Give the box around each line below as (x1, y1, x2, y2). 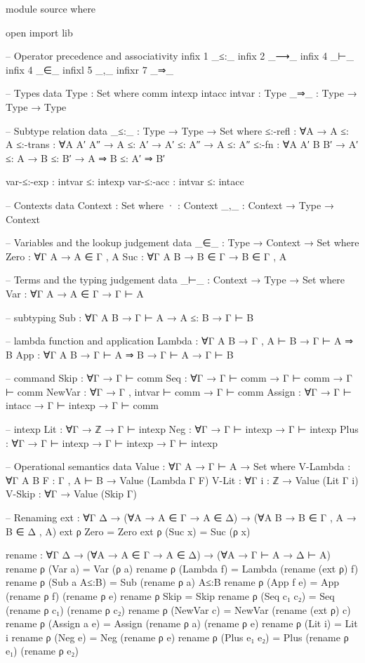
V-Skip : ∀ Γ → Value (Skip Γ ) (6, 486, 137, 501)
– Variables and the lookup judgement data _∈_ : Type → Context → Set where (6, 235, 359, 250)
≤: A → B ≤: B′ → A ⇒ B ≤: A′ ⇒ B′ (6, 150, 166, 165)
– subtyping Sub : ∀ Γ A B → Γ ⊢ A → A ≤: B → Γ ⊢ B (6, 309, 254, 324)
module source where (6, 1, 96, 15)
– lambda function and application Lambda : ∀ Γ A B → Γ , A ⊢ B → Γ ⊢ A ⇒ (6, 333, 353, 348)
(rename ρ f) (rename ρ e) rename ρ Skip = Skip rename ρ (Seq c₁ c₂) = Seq (6, 589, 335, 603)
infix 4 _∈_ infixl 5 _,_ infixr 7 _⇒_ (6, 62, 174, 76)
